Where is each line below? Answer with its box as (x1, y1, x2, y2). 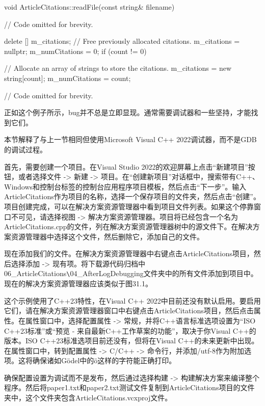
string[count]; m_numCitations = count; (4, 72, 131, 83)
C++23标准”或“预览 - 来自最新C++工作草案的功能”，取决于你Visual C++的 (4, 325, 256, 336)
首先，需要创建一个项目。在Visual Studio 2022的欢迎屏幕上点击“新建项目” (4, 161, 248, 172)
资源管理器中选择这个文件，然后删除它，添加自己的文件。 (11, 231, 204, 241)
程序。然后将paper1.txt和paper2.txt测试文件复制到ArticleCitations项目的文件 (4, 382, 255, 393)
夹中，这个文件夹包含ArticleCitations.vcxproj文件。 (4, 392, 172, 403)
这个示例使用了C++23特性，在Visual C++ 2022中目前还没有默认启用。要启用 (4, 295, 261, 306)
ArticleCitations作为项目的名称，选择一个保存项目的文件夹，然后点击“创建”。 (4, 191, 260, 202)
